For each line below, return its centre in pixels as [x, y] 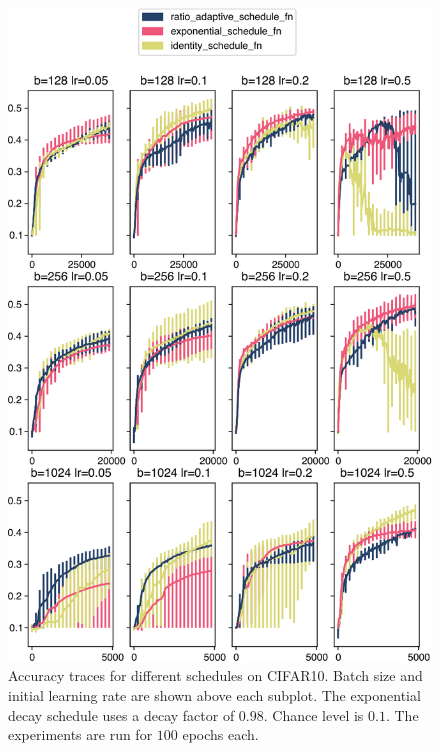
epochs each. [220, 734]
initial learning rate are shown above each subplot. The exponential [214, 695]
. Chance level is [313, 714]
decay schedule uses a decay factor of [121, 714]
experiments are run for [80, 734]
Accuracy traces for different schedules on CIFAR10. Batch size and [215, 675]
